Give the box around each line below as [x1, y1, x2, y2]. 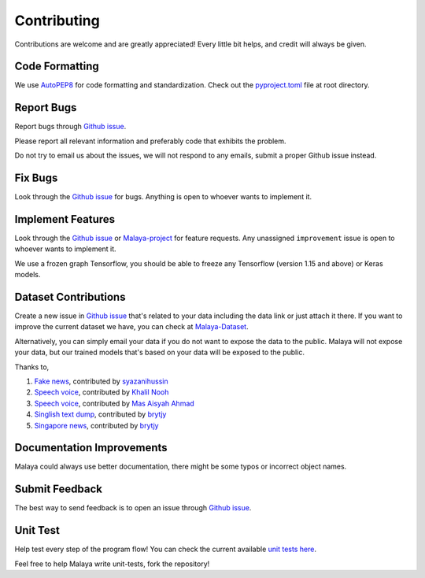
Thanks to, [14, 362, 50, 372]
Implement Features [14, 213, 116, 226]
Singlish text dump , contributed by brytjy [34, 409, 167, 419]
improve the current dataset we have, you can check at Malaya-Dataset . [14, 322, 249, 332]
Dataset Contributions [14, 290, 126, 303]
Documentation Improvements [14, 441, 168, 454]
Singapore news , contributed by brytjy [34, 421, 159, 430]
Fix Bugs [14, 171, 58, 184]
